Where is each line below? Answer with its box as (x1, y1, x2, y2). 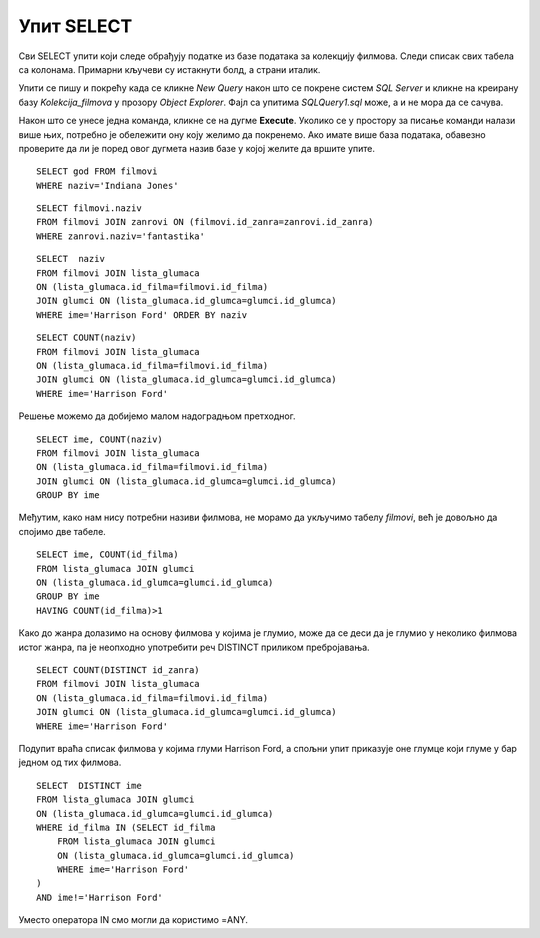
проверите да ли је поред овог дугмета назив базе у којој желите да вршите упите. (18, 142, 375, 154)
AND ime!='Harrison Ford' (36, 891, 164, 903)
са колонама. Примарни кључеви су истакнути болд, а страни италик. (18, 63, 321, 75)
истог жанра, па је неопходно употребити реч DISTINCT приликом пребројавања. (18, 641, 370, 653)
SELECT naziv (36, 253, 105, 265)
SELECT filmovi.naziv (36, 203, 142, 214)
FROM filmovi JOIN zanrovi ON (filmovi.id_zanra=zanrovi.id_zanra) (36, 216, 374, 228)
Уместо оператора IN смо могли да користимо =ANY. (18, 914, 249, 926)
